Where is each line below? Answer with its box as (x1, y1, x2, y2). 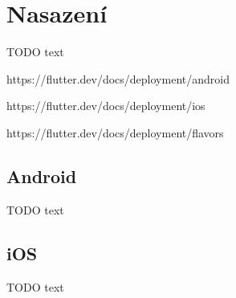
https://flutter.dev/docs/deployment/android (6, 70, 230, 87)
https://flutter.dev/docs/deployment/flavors (6, 124, 224, 141)
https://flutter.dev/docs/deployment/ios (6, 97, 205, 114)
